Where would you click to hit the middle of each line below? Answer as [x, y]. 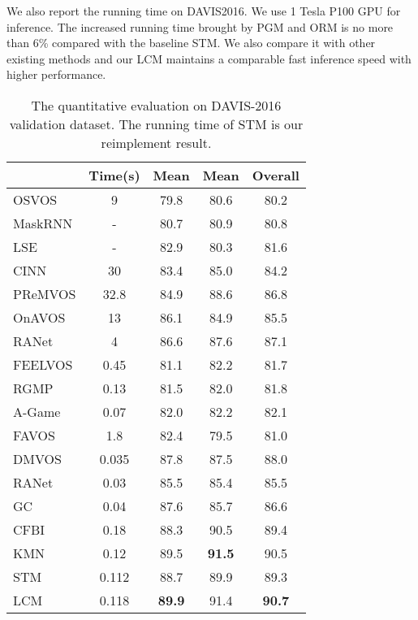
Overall [276, 175]
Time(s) [114, 175]
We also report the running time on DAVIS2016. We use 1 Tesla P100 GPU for [204, 11]
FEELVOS [43, 364]
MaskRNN [43, 223]
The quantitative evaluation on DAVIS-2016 [156, 105]
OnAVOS [39, 317]
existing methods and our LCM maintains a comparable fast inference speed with [209, 58]
